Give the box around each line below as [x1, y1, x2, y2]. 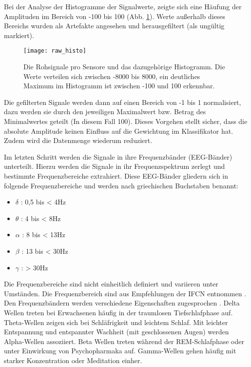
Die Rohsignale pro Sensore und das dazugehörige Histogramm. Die [23, 61, 225, 72]
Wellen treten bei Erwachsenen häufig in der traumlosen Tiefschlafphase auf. [4, 307, 233, 317]
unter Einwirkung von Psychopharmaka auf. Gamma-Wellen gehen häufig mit [4, 346, 236, 356]
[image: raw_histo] [23, 47, 86, 55]
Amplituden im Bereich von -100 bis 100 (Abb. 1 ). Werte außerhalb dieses [4, 11, 225, 21]
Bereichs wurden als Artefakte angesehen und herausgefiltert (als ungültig [4, 20, 225, 31]
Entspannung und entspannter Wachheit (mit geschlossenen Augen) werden [4, 326, 229, 337]
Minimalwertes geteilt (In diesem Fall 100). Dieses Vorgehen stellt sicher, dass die [4, 116, 248, 126]
